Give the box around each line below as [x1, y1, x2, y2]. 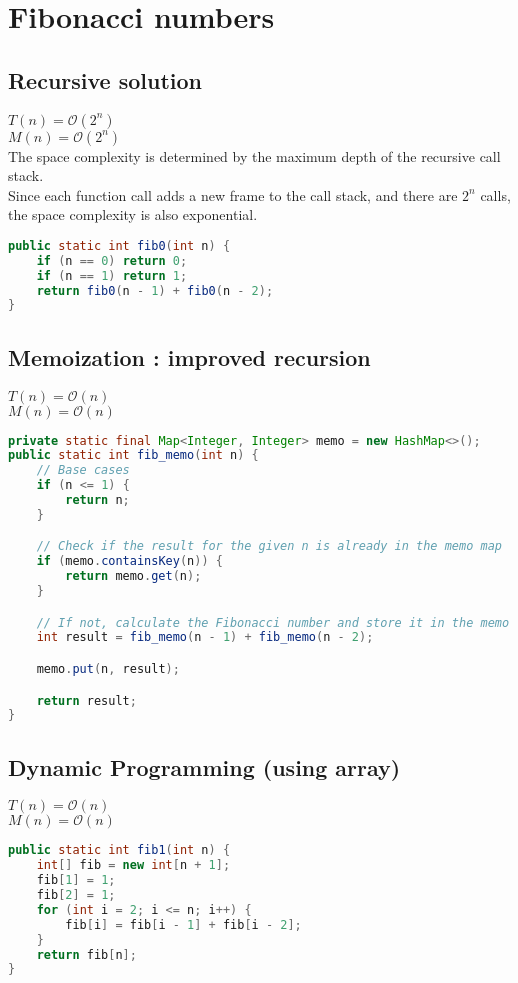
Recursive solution [8, 64, 203, 95]
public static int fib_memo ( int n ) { [8, 448, 259, 463]
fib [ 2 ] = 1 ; [36, 888, 116, 903]
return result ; [36, 693, 137, 708]
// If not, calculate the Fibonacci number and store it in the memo [36, 615, 510, 630]
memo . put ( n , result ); [36, 662, 180, 676]
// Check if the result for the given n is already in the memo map [36, 539, 502, 554]
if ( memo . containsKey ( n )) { [36, 554, 223, 569]
